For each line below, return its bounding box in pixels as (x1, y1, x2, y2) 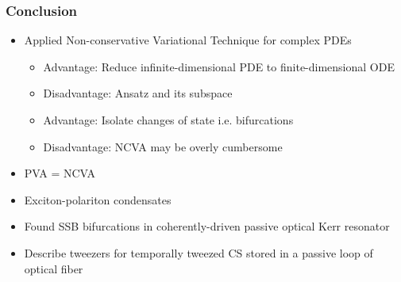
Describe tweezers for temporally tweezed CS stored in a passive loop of (24, 244, 373, 261)
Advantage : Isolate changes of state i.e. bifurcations (43, 112, 294, 128)
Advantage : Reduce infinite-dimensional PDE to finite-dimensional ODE (43, 58, 395, 74)
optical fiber (24, 260, 83, 276)
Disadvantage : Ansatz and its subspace (43, 85, 233, 101)
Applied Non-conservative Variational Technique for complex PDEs (24, 32, 352, 48)
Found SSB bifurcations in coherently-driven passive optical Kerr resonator (24, 218, 390, 234)
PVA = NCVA (24, 165, 96, 181)
